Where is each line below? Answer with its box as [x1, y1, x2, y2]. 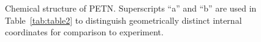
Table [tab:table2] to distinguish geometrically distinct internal [5, 13, 242, 26]
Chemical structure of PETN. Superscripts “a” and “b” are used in [5, 2, 257, 14]
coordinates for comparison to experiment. [5, 26, 164, 38]
